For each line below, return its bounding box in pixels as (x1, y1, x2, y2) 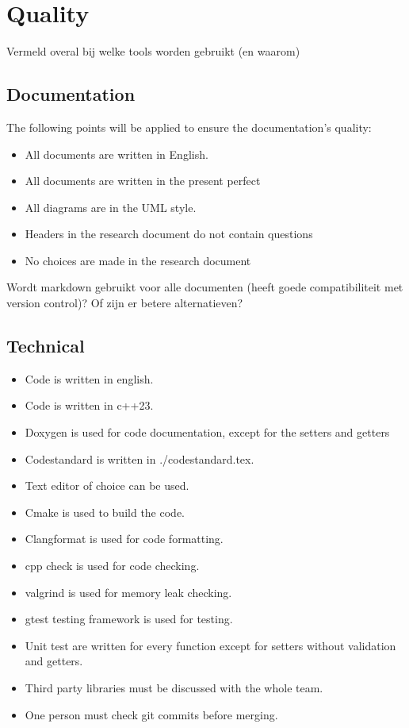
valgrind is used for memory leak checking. (25, 584, 232, 600)
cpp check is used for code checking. (25, 557, 200, 574)
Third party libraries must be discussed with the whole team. (25, 680, 323, 695)
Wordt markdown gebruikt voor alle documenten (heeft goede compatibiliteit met (6, 279, 403, 295)
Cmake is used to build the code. (25, 503, 185, 520)
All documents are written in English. (25, 145, 208, 162)
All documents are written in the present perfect (25, 172, 261, 189)
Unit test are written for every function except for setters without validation (25, 637, 396, 653)
